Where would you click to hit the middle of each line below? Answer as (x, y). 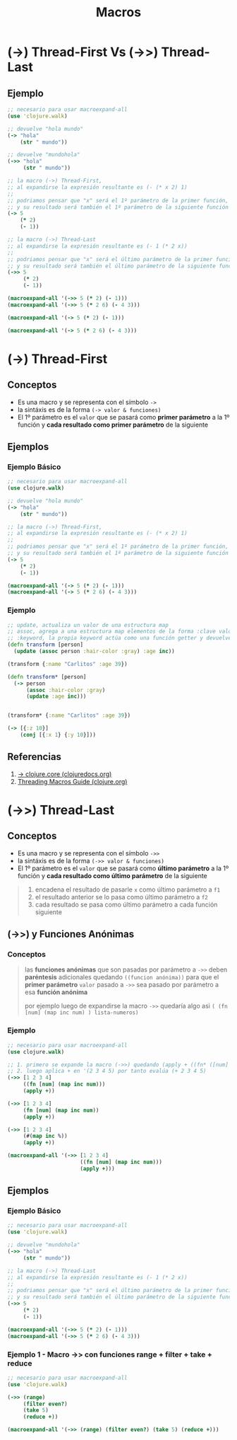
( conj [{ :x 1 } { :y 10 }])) (58, 735)
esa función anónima (56, 992)
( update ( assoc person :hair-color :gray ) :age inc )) (94, 652)
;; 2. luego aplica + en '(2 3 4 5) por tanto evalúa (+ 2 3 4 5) (107, 1071)
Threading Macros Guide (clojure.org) (72, 781)
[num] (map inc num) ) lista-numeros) (81, 1013)
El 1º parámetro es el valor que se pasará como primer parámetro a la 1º (123, 417)
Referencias (35, 757)
